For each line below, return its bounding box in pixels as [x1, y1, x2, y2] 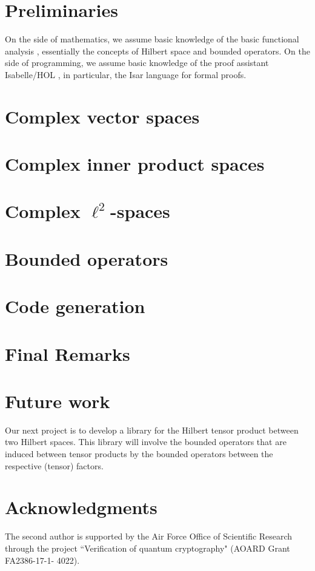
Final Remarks [5, 341, 130, 366]
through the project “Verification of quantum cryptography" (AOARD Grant [5, 541, 290, 554]
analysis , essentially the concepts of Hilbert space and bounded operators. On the [5, 44, 310, 57]
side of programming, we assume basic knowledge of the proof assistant [5, 56, 269, 69]
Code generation [5, 294, 145, 319]
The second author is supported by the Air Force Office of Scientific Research [5, 530, 293, 543]
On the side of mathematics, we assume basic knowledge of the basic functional [5, 33, 299, 45]
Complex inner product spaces [5, 151, 265, 176]
